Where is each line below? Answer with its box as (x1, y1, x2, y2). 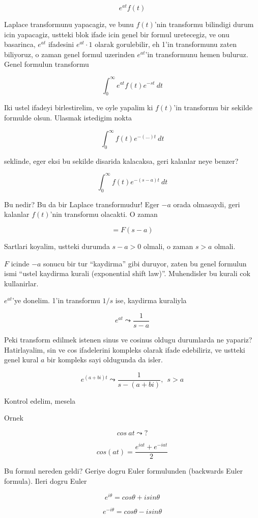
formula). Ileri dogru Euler (4, 475, 87, 486)
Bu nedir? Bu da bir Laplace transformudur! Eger (4, 199, 159, 209)
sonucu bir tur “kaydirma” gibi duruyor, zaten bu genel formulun (43, 258, 247, 268)
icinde (11, 258, 30, 268)
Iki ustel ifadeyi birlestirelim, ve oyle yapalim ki (4, 102, 153, 113)
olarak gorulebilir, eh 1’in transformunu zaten (95, 39, 237, 50)
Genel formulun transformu (4, 59, 89, 69)
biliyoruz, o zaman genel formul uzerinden (4, 48, 135, 59)
